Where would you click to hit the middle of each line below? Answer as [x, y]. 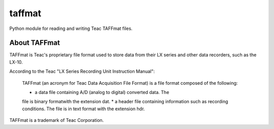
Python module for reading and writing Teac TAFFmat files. [71, 28]
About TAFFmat [35, 43]
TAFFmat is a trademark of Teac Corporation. [57, 120]
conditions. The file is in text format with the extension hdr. [83, 109]
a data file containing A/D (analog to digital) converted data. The [102, 92]
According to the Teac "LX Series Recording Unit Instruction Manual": [82, 72]
